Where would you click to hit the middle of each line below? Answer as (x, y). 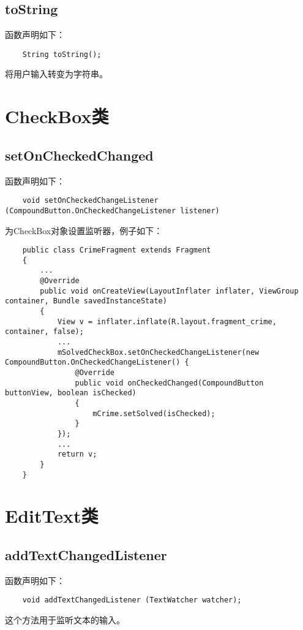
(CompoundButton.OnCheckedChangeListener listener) (112, 211)
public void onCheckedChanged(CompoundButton (169, 383)
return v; (77, 454)
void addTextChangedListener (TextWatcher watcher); (132, 600)
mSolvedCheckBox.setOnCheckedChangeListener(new (158, 352)
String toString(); (62, 54)
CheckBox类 (57, 116)
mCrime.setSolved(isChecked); (154, 413)
